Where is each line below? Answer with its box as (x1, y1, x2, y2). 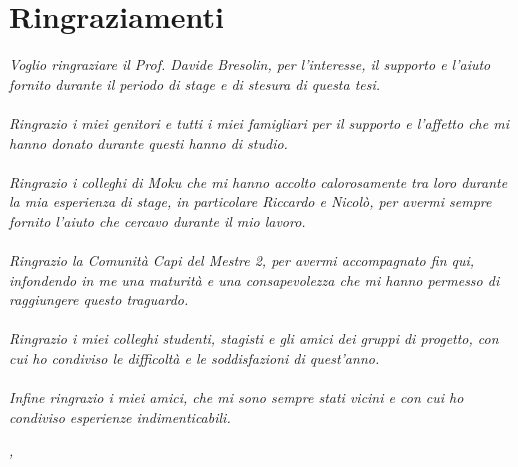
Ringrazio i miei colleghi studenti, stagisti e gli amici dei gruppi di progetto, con (9, 328, 499, 349)
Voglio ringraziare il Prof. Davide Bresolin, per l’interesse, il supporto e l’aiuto (9, 54, 491, 75)
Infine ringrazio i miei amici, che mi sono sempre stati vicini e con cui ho (9, 387, 464, 408)
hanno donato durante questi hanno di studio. (9, 132, 288, 153)
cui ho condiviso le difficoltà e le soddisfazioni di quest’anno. (9, 348, 380, 369)
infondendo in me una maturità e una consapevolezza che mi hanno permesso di (9, 269, 500, 290)
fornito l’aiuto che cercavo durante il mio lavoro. (9, 210, 306, 231)
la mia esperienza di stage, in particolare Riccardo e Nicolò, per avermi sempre (9, 191, 492, 212)
